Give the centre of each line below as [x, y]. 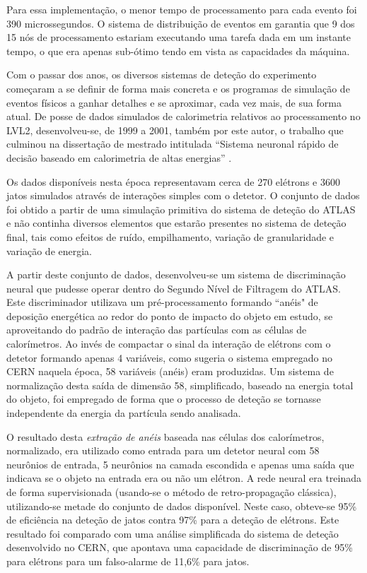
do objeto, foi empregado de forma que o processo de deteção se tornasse [164, 399]
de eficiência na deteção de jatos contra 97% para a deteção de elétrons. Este [173, 520]
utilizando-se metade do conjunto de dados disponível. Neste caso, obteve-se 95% [182, 506]
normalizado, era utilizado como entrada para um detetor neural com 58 [163, 450]
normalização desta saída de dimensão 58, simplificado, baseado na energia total [180, 385]
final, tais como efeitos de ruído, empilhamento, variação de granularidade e [170, 236]
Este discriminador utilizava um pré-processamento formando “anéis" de [162, 302]
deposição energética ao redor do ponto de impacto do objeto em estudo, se [170, 315]
